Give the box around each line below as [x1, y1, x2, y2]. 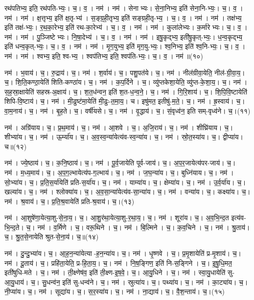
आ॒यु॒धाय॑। [4, 277, 29, 287]
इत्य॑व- [231, 212, 246, 223]
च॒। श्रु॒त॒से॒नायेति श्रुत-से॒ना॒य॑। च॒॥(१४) [4, 231, 99, 242]
